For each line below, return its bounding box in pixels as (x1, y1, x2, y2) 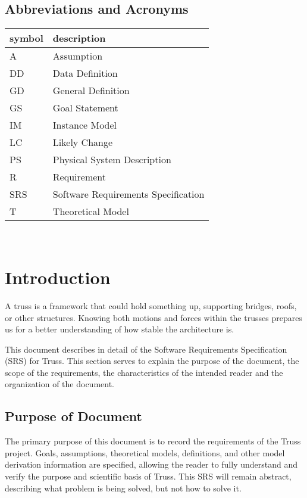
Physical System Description (52, 152, 171, 167)
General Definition (52, 83, 130, 98)
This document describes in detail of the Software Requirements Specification (5, 343, 287, 355)
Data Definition (52, 66, 118, 80)
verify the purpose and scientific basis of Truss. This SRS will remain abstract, (5, 470, 292, 483)
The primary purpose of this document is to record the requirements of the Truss (5, 435, 301, 447)
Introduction (5, 264, 111, 289)
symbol (10, 31, 43, 45)
